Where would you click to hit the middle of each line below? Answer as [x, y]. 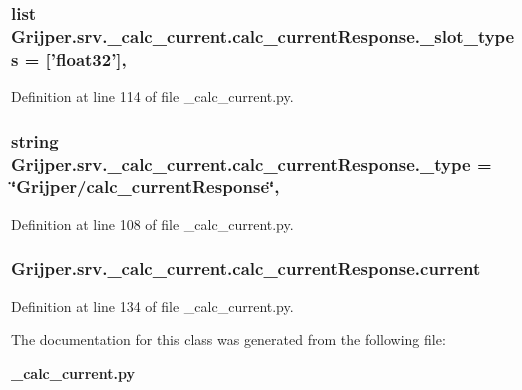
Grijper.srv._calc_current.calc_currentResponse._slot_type [263, 35]
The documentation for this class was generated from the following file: [228, 339]
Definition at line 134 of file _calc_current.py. [152, 305]
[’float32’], [86, 58]
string [35, 140]
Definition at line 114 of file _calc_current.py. [152, 96]
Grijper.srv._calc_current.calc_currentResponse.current [246, 268]
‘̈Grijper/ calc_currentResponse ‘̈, [145, 186]
